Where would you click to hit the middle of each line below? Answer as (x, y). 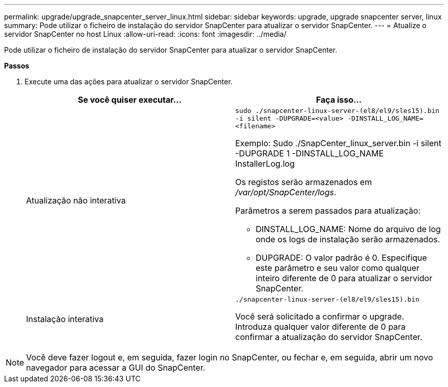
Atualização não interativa (76, 200)
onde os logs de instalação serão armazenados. (348, 239)
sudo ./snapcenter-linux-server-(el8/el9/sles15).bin (338, 111)
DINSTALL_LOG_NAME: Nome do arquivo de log (348, 229)
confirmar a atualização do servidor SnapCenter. (329, 337)
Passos (17, 66)
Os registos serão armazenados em (304, 182)
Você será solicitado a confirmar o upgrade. (320, 316)
